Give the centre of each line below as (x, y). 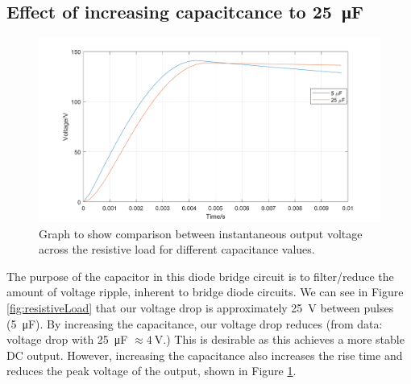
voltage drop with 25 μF (67, 339)
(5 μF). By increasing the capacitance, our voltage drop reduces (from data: (195, 323)
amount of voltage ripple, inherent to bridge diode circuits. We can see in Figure (205, 292)
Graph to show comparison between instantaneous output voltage (201, 233)
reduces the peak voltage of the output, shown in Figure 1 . (152, 371)
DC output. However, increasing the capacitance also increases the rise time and (205, 355)
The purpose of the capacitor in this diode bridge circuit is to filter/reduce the (200, 276)
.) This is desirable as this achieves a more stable (284, 339)
